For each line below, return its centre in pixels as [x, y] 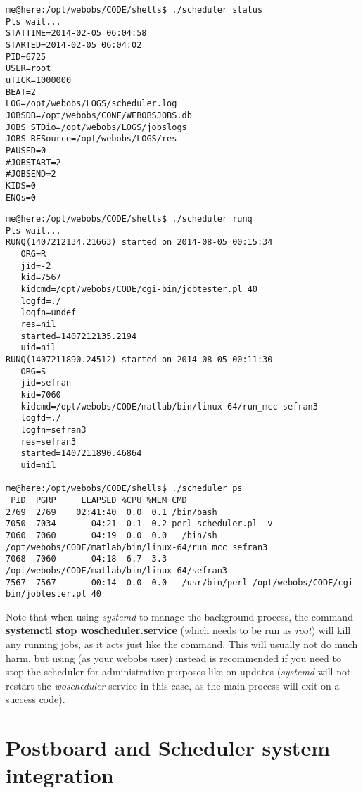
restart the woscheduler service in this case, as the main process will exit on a [173, 685]
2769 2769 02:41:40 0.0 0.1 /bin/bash [112, 512]
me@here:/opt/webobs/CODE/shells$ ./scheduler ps [124, 489]
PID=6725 [26, 57]
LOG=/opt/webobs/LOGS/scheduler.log [91, 104]
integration [60, 775]
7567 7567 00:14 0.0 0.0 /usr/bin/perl [127, 582]
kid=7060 [41, 395]
